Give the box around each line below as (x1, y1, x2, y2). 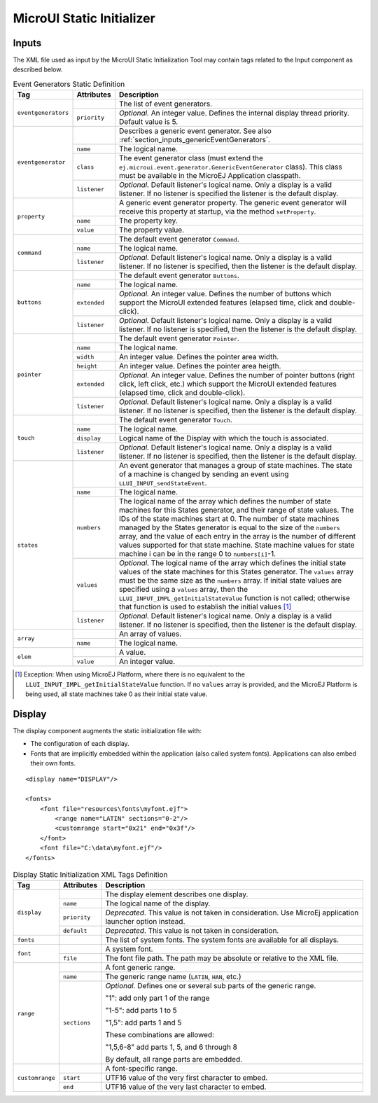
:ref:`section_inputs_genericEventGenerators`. (119, 135, 271, 145)
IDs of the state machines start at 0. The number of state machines (119, 514, 339, 524)
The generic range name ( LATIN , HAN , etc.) (105, 972, 241, 982)
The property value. (119, 225, 185, 235)
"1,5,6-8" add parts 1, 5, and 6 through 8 (105, 1042, 238, 1052)
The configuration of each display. (30, 740, 129, 748)
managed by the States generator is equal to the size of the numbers (119, 522, 341, 532)
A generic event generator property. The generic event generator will (119, 198, 346, 208)
